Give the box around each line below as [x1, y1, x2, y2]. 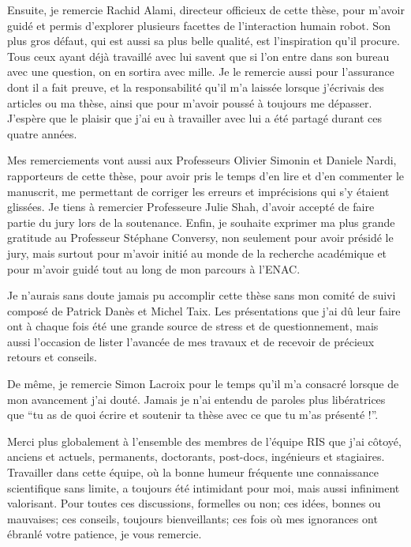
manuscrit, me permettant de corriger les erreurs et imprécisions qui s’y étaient [7, 183, 390, 199]
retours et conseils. [7, 349, 97, 365]
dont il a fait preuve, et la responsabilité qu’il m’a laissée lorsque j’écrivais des [7, 78, 384, 95]
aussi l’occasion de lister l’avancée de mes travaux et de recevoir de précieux [7, 333, 375, 349]
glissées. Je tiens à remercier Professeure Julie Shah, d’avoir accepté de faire [7, 198, 375, 215]
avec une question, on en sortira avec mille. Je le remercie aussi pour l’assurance [7, 63, 394, 80]
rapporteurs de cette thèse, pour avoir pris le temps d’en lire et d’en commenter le [7, 167, 405, 183]
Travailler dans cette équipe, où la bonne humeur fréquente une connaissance [7, 464, 379, 481]
